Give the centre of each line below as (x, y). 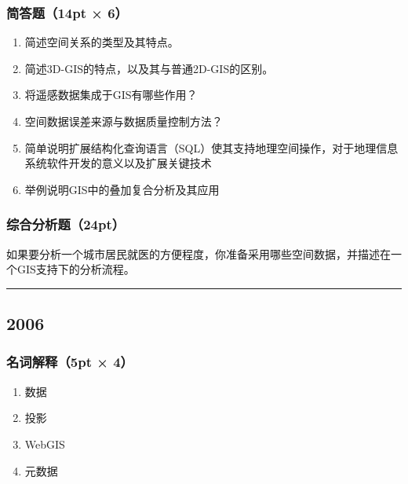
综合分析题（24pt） (66, 224)
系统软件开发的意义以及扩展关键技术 (118, 163)
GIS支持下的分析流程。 (76, 269)
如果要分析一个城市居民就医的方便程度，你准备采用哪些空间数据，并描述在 (199, 253)
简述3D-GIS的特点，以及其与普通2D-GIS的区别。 (149, 68)
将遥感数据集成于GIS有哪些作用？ (111, 95)
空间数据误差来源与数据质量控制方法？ (124, 121)
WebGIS (45, 444)
